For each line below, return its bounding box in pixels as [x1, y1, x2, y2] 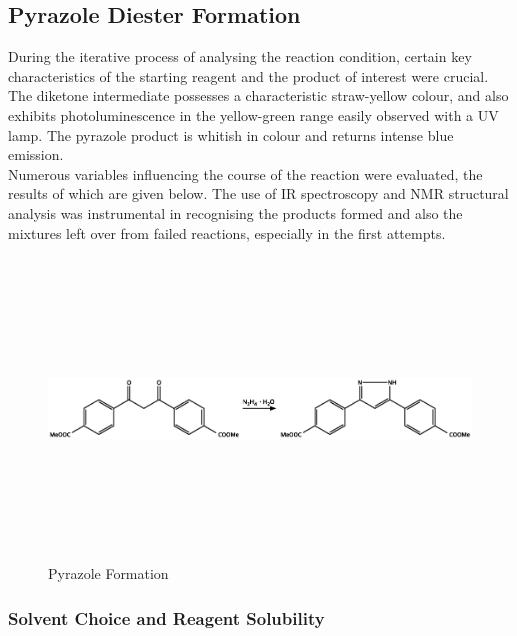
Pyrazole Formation [48, 563, 169, 584]
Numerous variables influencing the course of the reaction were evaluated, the [8, 163, 483, 184]
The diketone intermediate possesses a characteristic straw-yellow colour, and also [8, 85, 509, 106]
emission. [8, 144, 64, 165]
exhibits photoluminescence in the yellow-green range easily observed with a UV [8, 104, 499, 125]
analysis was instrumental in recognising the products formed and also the [8, 202, 463, 223]
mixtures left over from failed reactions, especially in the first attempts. [8, 222, 446, 243]
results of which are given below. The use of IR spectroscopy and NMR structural [8, 183, 509, 204]
